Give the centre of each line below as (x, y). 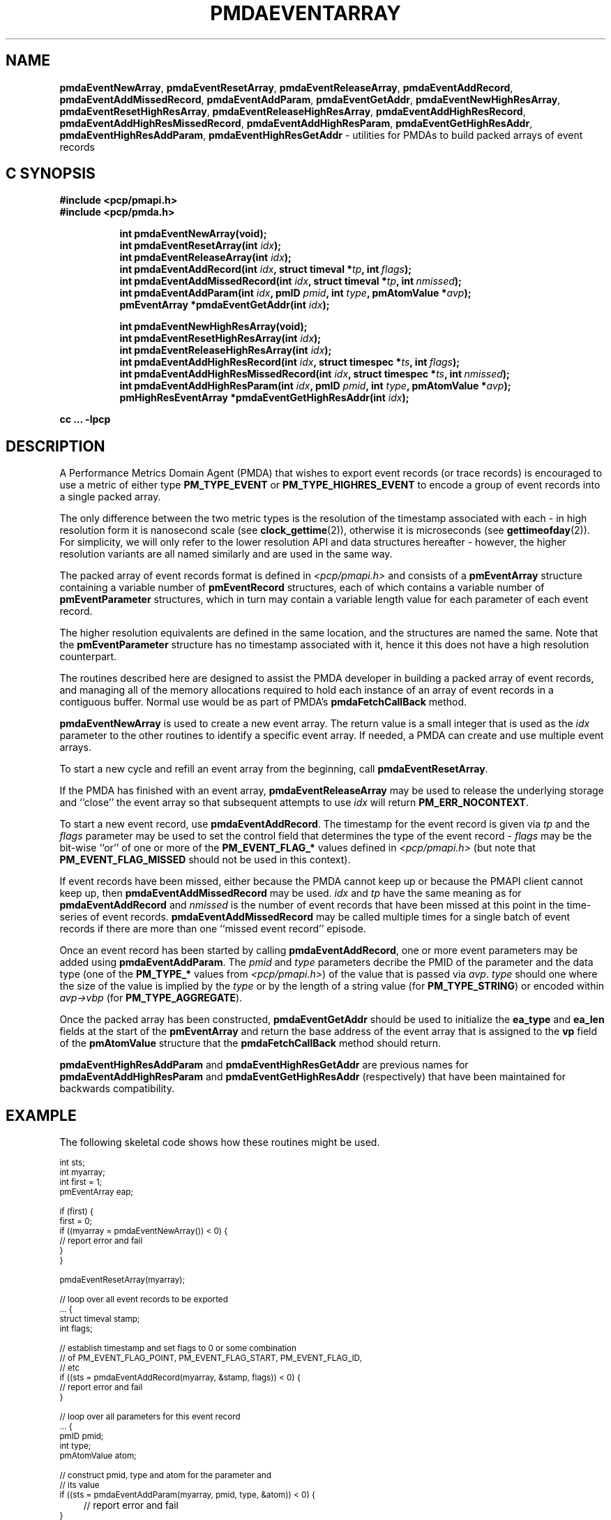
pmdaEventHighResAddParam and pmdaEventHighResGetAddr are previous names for (264, 1065)
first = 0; (76, 1222)
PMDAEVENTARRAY (305, 13)
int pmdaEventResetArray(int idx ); (201, 246)
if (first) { (77, 1212)
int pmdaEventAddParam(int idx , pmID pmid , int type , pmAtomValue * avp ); (295, 293)
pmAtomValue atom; (98, 1456)
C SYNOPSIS (51, 174)
